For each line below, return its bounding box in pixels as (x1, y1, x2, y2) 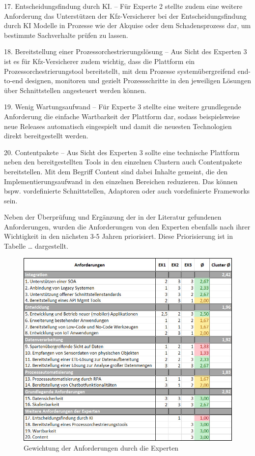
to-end (4, 75, 23, 86)
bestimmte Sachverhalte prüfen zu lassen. (4, 30, 128, 40)
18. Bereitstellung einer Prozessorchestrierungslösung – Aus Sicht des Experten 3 (4, 46, 247, 57)
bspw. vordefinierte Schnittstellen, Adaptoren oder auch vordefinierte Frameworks (4, 186, 250, 196)
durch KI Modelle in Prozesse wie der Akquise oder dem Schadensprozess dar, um (4, 20, 251, 31)
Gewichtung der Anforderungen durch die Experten (24, 442, 179, 453)
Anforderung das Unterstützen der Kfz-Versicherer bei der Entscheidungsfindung (4, 10, 247, 21)
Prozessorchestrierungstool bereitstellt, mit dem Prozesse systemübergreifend (4, 65, 235, 76)
